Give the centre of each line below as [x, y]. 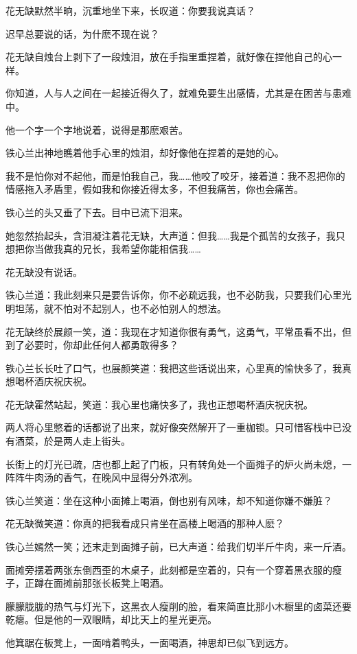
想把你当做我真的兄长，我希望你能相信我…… [103, 249]
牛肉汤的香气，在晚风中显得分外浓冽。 [111, 477]
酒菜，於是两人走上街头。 [72, 441]
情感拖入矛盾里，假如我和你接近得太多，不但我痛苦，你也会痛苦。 [154, 189]
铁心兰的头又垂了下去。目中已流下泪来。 [97, 212]
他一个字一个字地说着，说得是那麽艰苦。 [97, 129]
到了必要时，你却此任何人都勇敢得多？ [92, 345]
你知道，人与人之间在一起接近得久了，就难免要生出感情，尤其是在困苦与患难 [178, 93]
